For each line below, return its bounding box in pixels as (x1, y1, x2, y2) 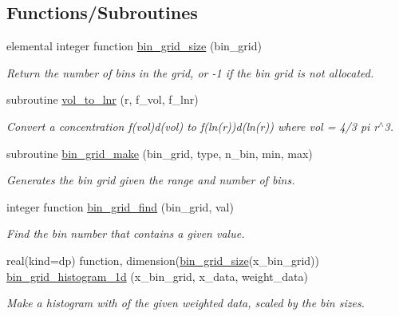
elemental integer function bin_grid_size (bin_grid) (6, 38, 262, 54)
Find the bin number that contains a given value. (6, 225, 245, 242)
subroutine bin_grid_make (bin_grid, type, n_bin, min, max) (6, 144, 313, 161)
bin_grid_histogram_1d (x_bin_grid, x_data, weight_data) (6, 267, 308, 284)
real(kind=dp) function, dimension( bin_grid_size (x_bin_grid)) (6, 251, 320, 268)
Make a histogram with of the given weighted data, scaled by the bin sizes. (6, 294, 365, 311)
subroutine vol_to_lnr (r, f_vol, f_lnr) (6, 91, 199, 108)
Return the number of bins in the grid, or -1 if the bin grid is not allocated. (6, 64, 374, 81)
